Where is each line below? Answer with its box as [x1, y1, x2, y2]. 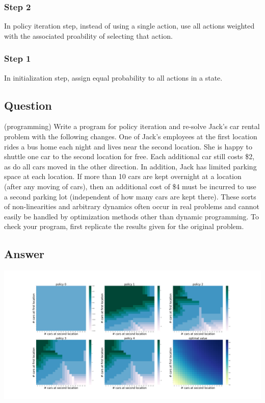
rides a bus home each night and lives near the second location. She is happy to [4, 141, 252, 152]
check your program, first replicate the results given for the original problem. [4, 221, 244, 232]
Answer [4, 246, 45, 262]
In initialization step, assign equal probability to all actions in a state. [4, 72, 223, 83]
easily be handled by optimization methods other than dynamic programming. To [4, 211, 259, 221]
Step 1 [4, 52, 31, 65]
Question [4, 97, 52, 113]
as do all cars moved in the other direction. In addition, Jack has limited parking [4, 161, 257, 171]
